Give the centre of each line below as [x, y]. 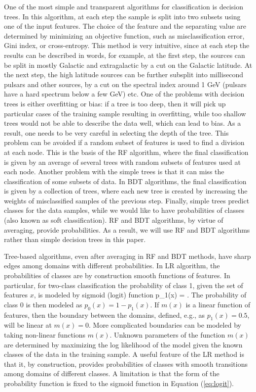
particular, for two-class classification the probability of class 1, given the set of [124, 285]
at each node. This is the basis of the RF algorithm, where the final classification [126, 152]
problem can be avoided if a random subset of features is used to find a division [124, 142]
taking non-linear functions [45, 335]
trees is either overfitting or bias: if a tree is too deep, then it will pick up [115, 103]
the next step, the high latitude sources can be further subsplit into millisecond [124, 74]
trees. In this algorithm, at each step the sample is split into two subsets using [122, 16]
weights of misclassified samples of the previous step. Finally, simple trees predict [127, 200]
